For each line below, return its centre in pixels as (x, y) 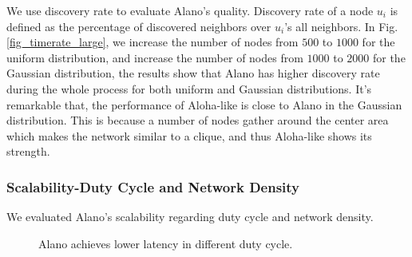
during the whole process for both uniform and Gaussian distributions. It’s (189, 88)
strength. (28, 151)
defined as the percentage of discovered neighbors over (139, 26)
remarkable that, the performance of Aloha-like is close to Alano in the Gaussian (204, 104)
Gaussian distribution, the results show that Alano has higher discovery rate (193, 73)
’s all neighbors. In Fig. (341, 26)
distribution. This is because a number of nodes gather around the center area (198, 120)
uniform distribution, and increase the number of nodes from (155, 57)
